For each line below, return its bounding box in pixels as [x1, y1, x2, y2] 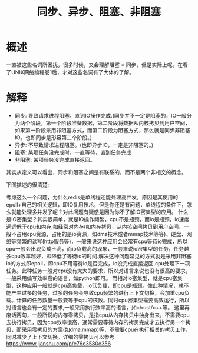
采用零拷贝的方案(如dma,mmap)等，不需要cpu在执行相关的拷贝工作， [21, 326, 191, 333]
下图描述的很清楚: [6, 181, 49, 188]
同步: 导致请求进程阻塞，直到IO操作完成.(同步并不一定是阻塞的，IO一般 [14, 112, 187, 119]
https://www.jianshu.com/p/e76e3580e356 [6, 339, 111, 347]
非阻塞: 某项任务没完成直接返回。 [14, 156, 95, 163]
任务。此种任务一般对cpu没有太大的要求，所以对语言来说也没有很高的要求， [6, 267, 191, 274]
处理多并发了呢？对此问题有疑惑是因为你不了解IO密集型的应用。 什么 [21, 208, 189, 215]
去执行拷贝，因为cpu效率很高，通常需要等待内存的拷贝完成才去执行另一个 [6, 318, 186, 325]
